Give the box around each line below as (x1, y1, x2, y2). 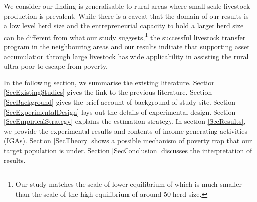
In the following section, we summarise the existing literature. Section (4, 77, 215, 87)
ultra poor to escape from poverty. (4, 61, 108, 71)
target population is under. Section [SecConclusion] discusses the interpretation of (4, 145, 252, 155)
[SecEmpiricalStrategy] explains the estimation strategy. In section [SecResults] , (4, 116, 246, 126)
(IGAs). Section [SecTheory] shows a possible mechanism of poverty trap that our (4, 135, 252, 146)
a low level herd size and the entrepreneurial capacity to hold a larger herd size (4, 20, 244, 31)
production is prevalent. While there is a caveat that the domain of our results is (4, 10, 249, 21)
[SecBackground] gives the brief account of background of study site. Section (4, 97, 236, 107)
